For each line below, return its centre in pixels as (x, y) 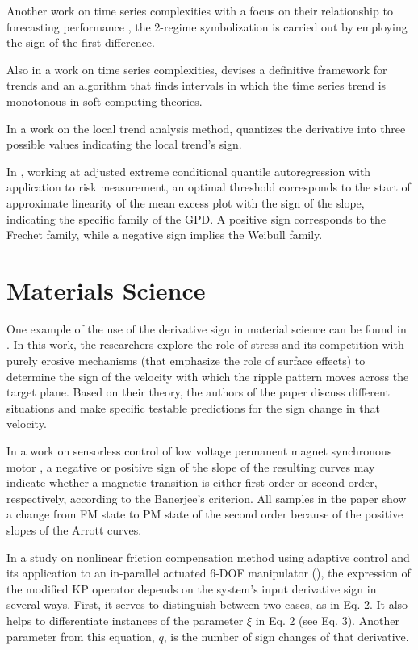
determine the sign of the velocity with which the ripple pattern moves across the (208, 376)
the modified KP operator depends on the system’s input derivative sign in (192, 588)
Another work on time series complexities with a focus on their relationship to (200, 10)
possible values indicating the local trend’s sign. (124, 144)
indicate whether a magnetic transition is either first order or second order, (192, 482)
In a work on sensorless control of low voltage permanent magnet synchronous (199, 451)
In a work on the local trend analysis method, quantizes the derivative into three (206, 128)
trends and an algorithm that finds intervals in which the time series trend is (196, 85)
